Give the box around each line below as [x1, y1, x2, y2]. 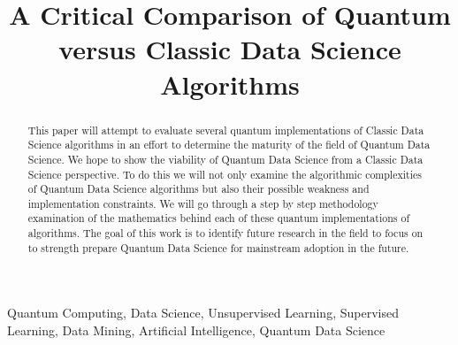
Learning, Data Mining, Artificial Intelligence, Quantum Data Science [7, 321, 385, 340]
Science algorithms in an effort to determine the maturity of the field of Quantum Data [27, 137, 431, 152]
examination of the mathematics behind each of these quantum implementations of [27, 211, 410, 226]
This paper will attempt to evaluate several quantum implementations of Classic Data [27, 122, 424, 137]
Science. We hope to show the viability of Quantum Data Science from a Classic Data [27, 151, 424, 166]
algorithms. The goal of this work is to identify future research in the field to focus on [27, 226, 424, 241]
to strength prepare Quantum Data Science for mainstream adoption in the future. [27, 240, 409, 255]
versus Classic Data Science [58, 31, 401, 67]
